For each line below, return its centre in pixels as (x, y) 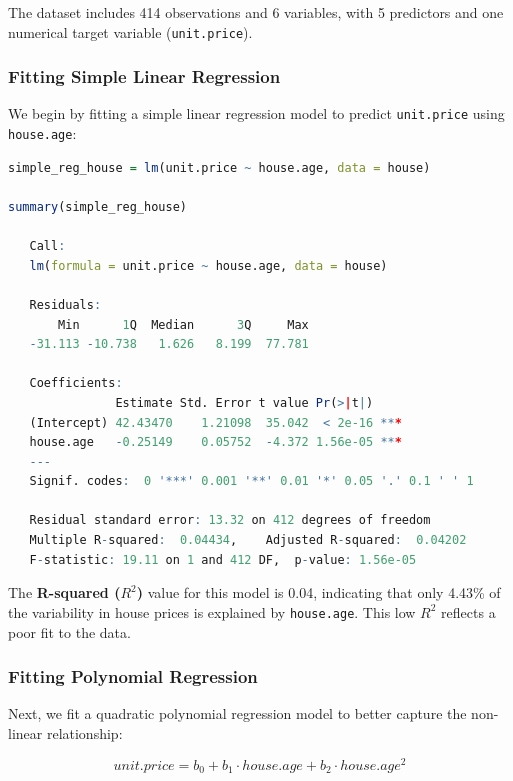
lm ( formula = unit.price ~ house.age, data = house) (208, 265)
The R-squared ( (64, 592)
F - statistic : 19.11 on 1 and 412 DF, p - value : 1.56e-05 (223, 559)
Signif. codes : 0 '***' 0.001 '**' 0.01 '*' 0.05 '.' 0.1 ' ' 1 (251, 481)
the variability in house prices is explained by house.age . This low (212, 611)
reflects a (468, 611)
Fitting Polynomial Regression (133, 676)
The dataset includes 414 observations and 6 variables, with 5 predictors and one (256, 12)
